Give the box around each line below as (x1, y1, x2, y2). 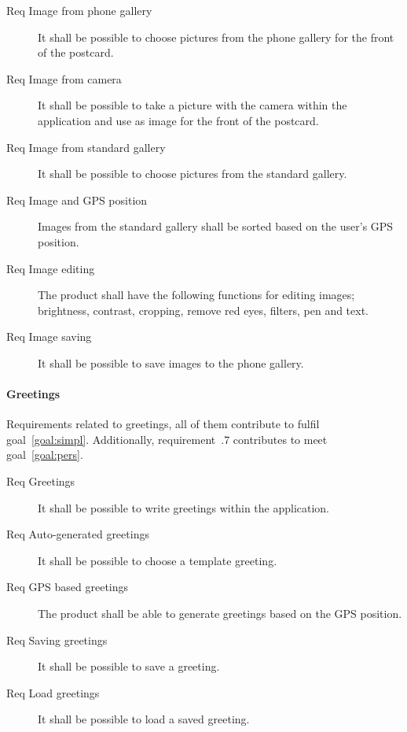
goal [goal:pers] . (6, 446, 83, 463)
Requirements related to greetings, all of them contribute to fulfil (6, 416, 320, 432)
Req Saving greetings (6, 631, 108, 648)
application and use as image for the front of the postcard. (38, 112, 319, 128)
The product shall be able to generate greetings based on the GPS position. (38, 605, 402, 622)
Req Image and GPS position (6, 191, 148, 208)
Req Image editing (6, 260, 95, 276)
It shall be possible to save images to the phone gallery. (38, 354, 304, 371)
